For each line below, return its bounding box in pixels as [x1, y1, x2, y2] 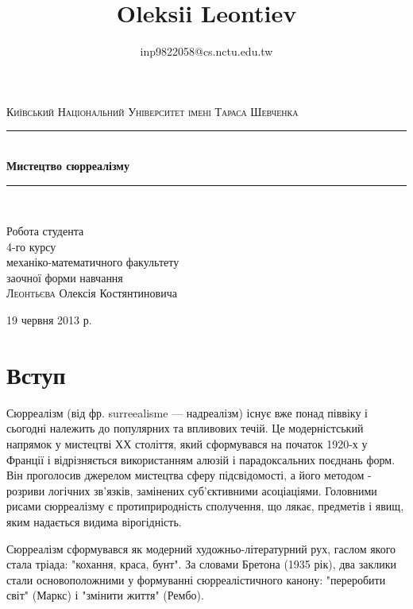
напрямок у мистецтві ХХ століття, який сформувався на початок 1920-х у [6, 435, 368, 452]
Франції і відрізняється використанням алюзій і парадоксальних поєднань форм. [6, 451, 396, 467]
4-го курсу [6, 238, 56, 254]
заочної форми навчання [6, 269, 123, 285]
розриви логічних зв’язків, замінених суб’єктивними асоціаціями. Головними [6, 482, 377, 498]
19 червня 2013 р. [6, 312, 92, 328]
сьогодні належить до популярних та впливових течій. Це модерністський [6, 420, 364, 436]
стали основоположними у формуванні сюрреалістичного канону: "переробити [6, 571, 386, 588]
